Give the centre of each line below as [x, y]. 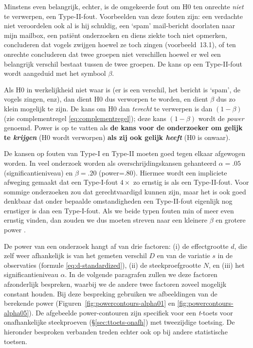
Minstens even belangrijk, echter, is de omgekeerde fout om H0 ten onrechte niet [124, 6]
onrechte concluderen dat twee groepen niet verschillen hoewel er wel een [112, 54]
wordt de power [221, 118]
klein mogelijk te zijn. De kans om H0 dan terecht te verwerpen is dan [108, 108]
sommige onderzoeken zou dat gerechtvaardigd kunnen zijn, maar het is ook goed [125, 191]
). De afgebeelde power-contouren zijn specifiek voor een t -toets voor [131, 312]
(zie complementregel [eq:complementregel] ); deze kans [85, 118]
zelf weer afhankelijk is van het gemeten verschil [75, 255]
